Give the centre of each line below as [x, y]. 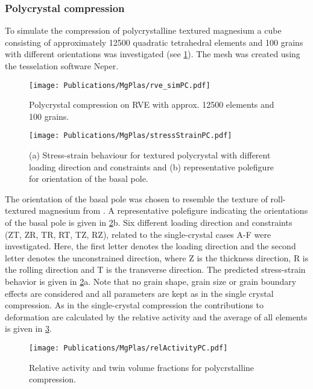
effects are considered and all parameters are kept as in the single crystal [139, 293]
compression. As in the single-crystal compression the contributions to [134, 305]
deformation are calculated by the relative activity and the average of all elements [156, 316]
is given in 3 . [28, 328]
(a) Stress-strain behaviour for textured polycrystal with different [150, 155]
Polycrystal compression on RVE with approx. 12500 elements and [152, 104]
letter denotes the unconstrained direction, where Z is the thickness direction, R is [157, 257]
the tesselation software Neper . [62, 66]
